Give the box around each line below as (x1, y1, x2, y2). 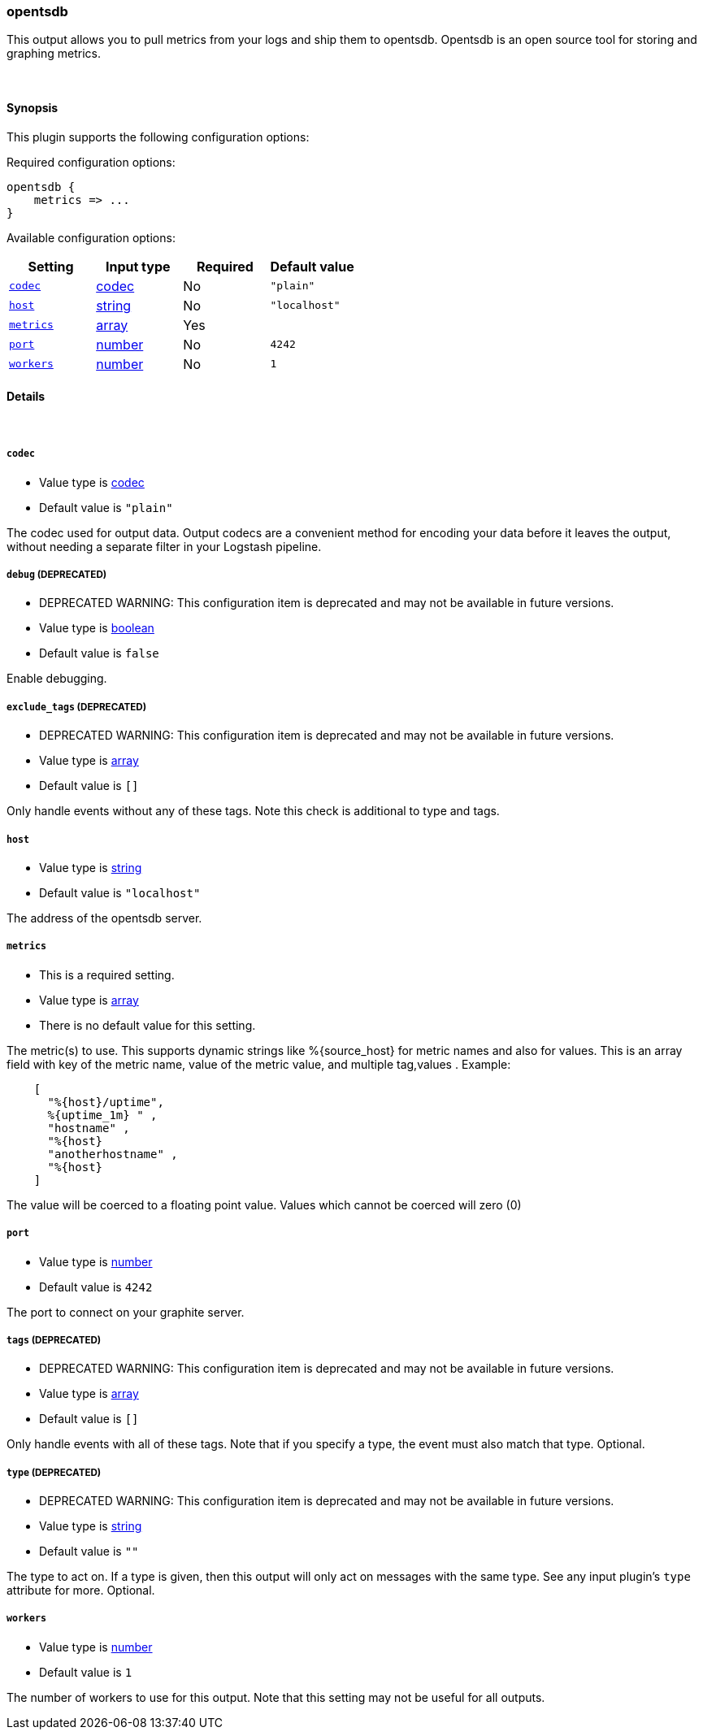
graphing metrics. (7, 46, 101, 61)
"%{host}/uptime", (47, 1095, 164, 1109)
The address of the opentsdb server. (7, 910, 202, 925)
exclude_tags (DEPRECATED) (7, 701, 147, 713)
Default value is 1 (39, 1664, 132, 1679)
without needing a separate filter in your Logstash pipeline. (7, 539, 322, 553)
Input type (105, 258, 171, 275)
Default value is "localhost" (39, 885, 201, 900)
